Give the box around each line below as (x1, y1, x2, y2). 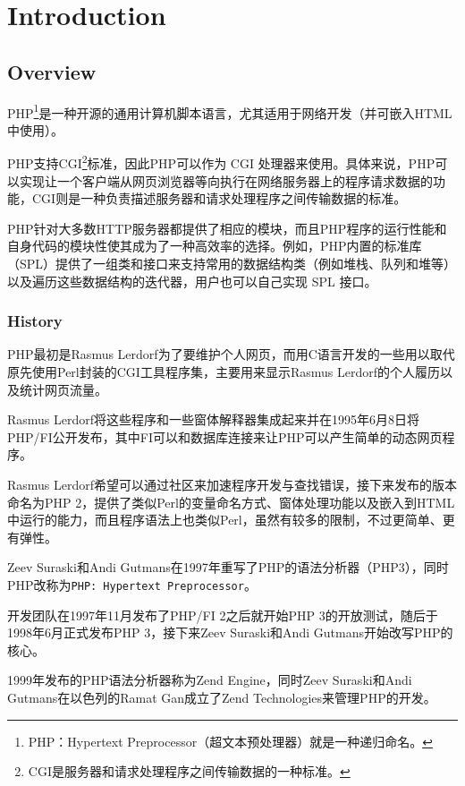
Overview (7, 57, 97, 85)
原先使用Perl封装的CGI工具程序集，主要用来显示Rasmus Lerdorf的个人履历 (7, 363, 440, 381)
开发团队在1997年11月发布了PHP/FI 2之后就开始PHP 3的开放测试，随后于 (7, 605, 438, 624)
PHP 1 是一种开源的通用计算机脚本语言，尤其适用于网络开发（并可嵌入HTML (7, 100, 452, 122)
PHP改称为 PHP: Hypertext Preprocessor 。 (7, 575, 257, 594)
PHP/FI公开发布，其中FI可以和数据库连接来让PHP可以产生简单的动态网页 (7, 427, 443, 446)
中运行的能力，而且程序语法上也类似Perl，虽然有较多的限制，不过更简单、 (7, 510, 443, 529)
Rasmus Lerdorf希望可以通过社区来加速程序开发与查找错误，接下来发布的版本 (7, 475, 458, 494)
